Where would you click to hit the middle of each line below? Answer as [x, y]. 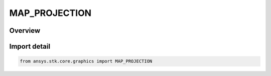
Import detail [30, 46]
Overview [25, 31]
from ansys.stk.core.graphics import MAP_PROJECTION [86, 61]
